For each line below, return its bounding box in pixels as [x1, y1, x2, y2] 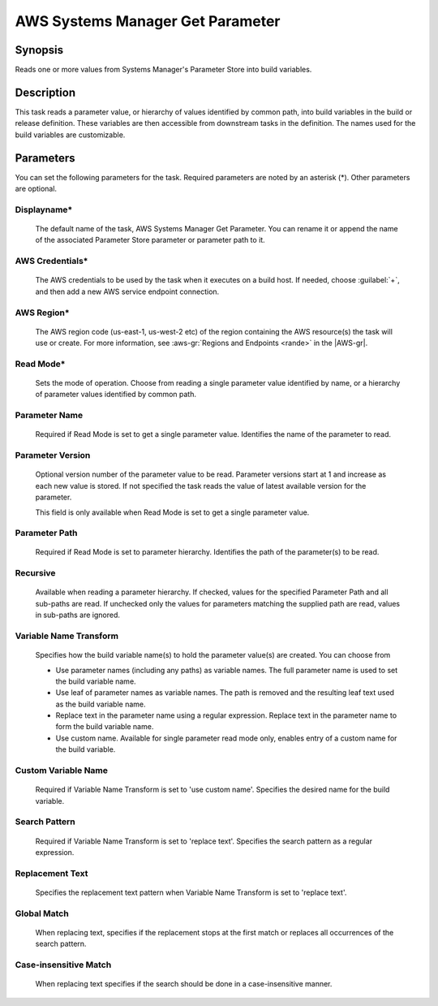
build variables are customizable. [15, 130, 126, 140]
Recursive [15, 568, 56, 579]
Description [15, 85, 76, 99]
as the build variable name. [55, 699, 146, 709]
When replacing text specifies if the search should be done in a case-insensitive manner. [35, 979, 333, 989]
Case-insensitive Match [15, 959, 112, 970]
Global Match [15, 908, 69, 919]
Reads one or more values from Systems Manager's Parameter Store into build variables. [15, 65, 312, 75]
